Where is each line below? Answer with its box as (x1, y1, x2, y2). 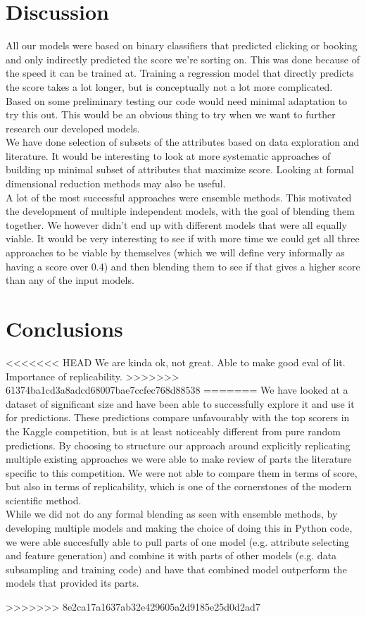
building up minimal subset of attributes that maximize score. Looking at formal (6, 162, 354, 177)
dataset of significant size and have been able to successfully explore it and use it (6, 396, 355, 411)
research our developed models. (6, 120, 140, 135)
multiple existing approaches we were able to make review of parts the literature (6, 451, 352, 466)
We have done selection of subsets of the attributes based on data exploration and (6, 135, 360, 149)
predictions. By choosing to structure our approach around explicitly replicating (6, 437, 351, 452)
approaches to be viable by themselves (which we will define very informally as (6, 245, 345, 260)
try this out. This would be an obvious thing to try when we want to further (6, 107, 336, 122)
